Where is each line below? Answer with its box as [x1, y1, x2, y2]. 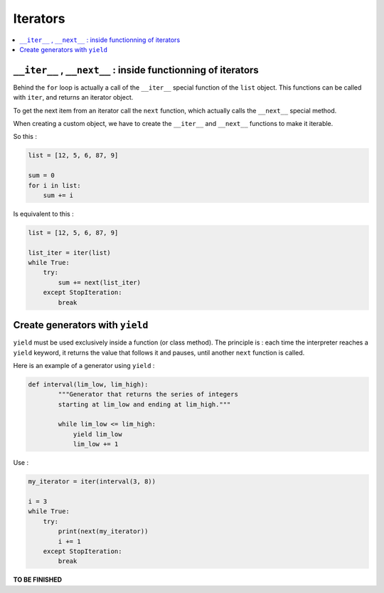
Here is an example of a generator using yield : [13, 361, 155, 369]
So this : [13, 132, 37, 141]
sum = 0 [28, 172, 55, 179]
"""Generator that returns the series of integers [58, 390, 238, 399]
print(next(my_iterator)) [58, 528, 149, 535]
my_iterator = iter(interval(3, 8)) [28, 478, 156, 486]
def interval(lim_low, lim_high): [28, 380, 149, 388]
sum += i [43, 191, 74, 199]
